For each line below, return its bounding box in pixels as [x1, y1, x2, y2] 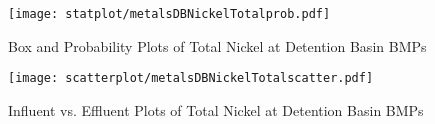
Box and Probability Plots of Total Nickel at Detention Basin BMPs [8, 35, 427, 56]
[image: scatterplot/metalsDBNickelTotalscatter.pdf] [8, 71, 374, 86]
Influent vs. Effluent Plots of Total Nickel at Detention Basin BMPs [8, 99, 424, 120]
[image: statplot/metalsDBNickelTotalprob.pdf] [8, 7, 331, 21]
